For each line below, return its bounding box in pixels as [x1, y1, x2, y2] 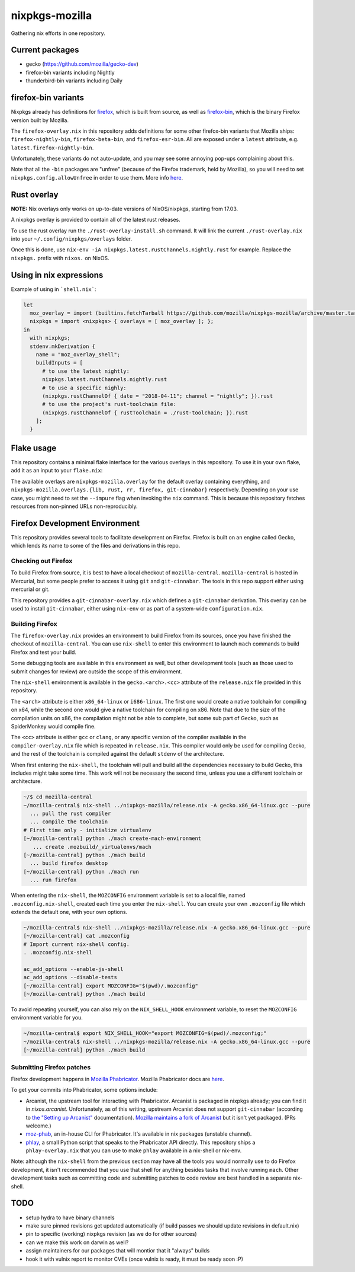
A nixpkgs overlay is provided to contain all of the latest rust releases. [11, 216, 180, 223]
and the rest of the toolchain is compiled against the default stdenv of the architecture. [11, 750, 224, 758]
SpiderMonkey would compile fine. [11, 723, 96, 730]
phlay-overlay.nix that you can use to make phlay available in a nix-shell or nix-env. [25, 1147, 242, 1154]
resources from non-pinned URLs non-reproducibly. [11, 503, 138, 510]
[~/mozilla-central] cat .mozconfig [23, 932, 130, 939]
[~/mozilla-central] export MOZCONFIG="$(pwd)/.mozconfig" [23, 982, 198, 989]
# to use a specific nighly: [42, 384, 127, 391]
